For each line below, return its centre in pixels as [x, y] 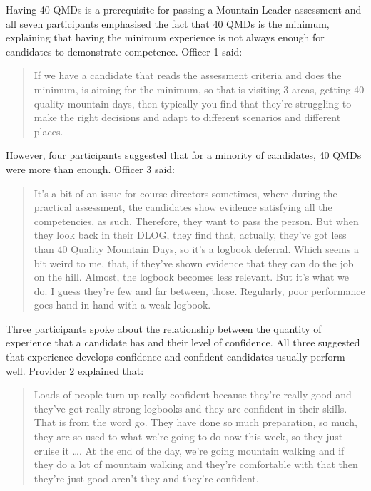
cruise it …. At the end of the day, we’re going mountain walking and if [189, 450]
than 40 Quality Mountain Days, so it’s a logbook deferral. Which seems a [197, 248]
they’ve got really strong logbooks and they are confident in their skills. [190, 408]
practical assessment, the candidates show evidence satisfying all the [183, 207]
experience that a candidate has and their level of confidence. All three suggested [183, 342]
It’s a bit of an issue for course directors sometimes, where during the [185, 193]
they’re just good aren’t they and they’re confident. [146, 478]
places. [49, 131]
